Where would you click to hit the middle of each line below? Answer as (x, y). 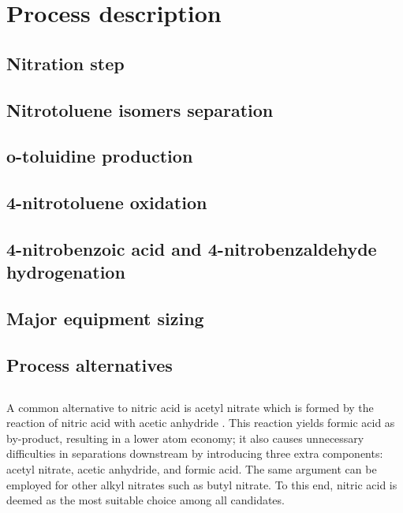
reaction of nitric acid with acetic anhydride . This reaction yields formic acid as (201, 423)
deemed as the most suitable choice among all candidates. (146, 500)
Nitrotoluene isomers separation (140, 109)
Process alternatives (90, 364)
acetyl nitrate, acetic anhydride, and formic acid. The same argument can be (192, 469)
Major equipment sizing (105, 318)
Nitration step (65, 63)
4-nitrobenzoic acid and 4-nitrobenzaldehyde (192, 248)
